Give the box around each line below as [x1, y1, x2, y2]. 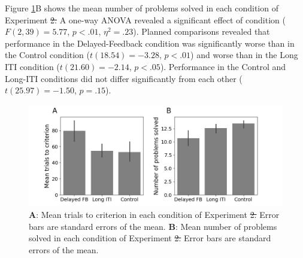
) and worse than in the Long [190, 48, 298, 61]
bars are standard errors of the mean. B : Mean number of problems [29, 220, 277, 232]
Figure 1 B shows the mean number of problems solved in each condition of [5, 2, 278, 14]
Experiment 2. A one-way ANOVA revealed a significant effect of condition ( [5, 13, 286, 26]
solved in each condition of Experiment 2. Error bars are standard [29, 232, 271, 244]
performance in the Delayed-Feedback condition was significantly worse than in [5, 37, 295, 49]
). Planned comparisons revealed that [133, 25, 270, 38]
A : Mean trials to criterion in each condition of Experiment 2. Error [29, 208, 280, 220]
